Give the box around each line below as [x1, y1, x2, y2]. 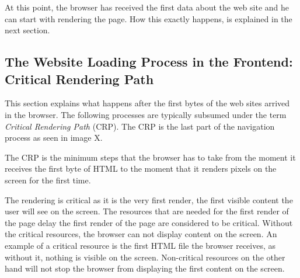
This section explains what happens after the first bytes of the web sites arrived [5, 97, 290, 109]
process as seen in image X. [5, 131, 103, 144]
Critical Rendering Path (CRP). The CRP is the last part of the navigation [5, 120, 275, 132]
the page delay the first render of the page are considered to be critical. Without [5, 216, 293, 228]
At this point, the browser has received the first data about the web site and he [5, 1, 289, 13]
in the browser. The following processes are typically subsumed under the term [5, 108, 287, 120]
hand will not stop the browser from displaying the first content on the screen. [5, 262, 285, 274]
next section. [5, 24, 50, 36]
